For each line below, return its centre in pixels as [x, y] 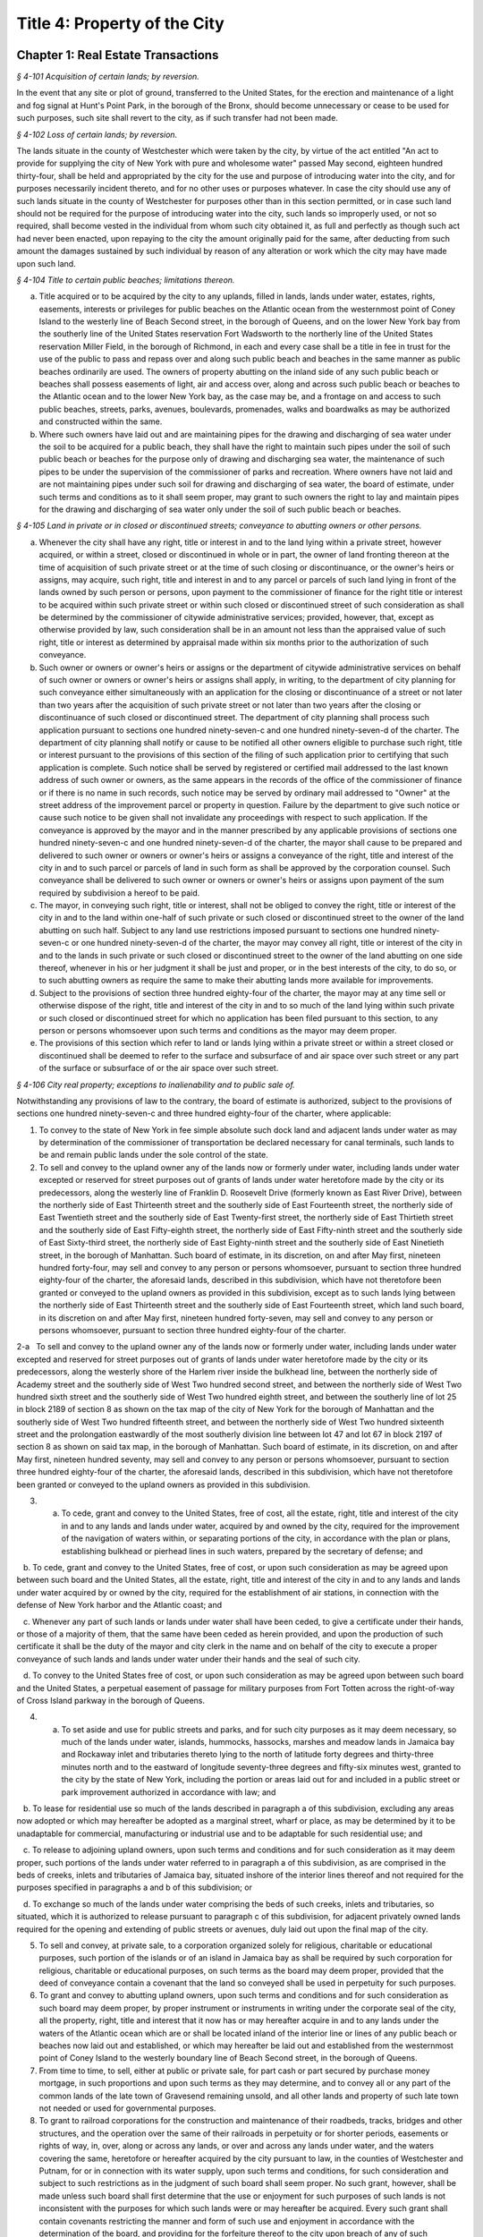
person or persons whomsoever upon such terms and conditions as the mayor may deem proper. [218, 1030]
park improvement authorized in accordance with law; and [169, 1792]
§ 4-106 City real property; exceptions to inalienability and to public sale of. [156, 1084]
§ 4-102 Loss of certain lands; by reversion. [97, 134]
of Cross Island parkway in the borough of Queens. [111, 1700]
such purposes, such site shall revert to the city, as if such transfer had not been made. [178, 118]
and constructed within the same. [101, 421]
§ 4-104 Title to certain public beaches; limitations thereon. [126, 280]
